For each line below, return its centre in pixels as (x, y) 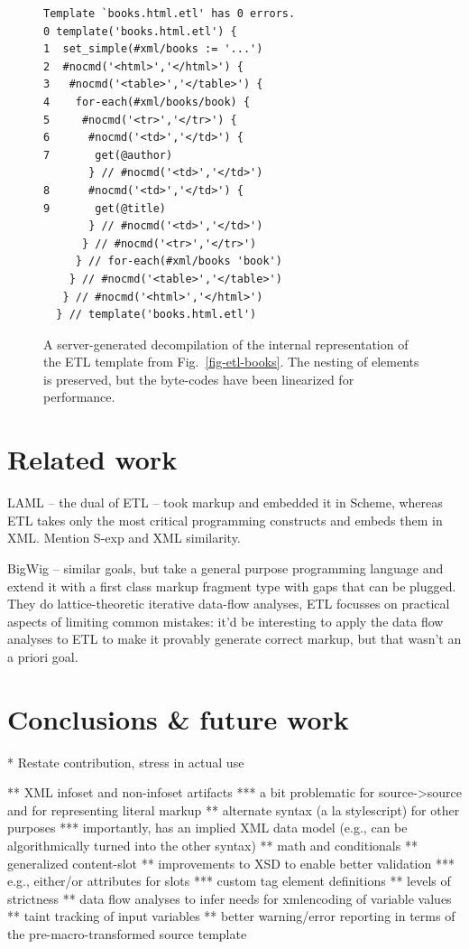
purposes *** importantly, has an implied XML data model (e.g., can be (207, 828)
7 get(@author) (108, 155)
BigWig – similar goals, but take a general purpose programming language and (225, 568)
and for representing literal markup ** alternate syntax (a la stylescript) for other (234, 809)
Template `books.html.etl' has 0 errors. (170, 14)
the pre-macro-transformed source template (127, 934)
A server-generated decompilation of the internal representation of (226, 344)
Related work (92, 459)
